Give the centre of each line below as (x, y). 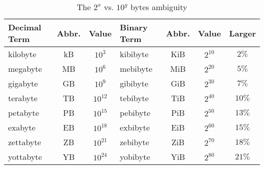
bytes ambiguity (159, 7)
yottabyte (25, 157)
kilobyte (22, 54)
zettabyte (25, 142)
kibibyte (134, 54)
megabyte (25, 69)
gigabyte (23, 83)
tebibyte (134, 98)
